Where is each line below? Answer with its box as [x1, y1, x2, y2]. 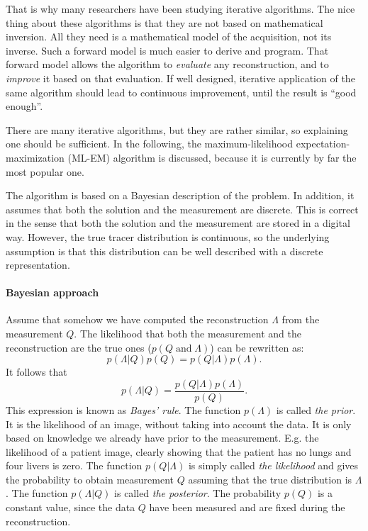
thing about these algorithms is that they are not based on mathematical [6, 15, 323, 30]
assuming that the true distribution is [188, 471, 352, 486]
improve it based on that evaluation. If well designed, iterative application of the [6, 70, 355, 85]
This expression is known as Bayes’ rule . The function [6, 402, 241, 417]
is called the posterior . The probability [114, 486, 281, 501]
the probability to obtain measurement [6, 471, 174, 486]
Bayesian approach [6, 285, 99, 300]
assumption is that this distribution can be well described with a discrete [6, 243, 323, 258]
